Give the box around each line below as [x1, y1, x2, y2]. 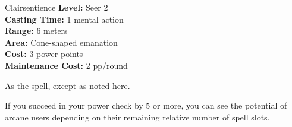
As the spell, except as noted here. [5, 79, 130, 91]
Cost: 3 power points [5, 47, 83, 60]
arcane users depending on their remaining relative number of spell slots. [5, 110, 270, 123]
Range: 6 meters [5, 24, 68, 37]
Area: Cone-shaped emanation [5, 36, 118, 48]
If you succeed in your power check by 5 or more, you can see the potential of [5, 99, 287, 112]
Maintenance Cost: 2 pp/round [5, 59, 128, 71]
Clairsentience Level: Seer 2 [5, 1, 108, 13]
